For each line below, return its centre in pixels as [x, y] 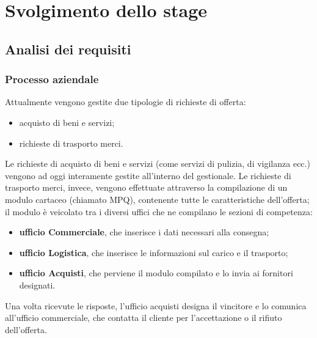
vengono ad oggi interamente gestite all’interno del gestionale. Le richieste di [148, 175]
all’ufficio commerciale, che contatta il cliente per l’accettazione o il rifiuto [144, 318]
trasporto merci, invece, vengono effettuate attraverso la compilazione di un [146, 187]
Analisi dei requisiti [68, 49]
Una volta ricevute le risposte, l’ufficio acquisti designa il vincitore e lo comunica [156, 305]
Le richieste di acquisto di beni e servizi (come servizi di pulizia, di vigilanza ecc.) [158, 163]
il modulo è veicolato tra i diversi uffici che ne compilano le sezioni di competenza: [159, 211]
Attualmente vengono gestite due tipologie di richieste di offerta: [126, 102]
